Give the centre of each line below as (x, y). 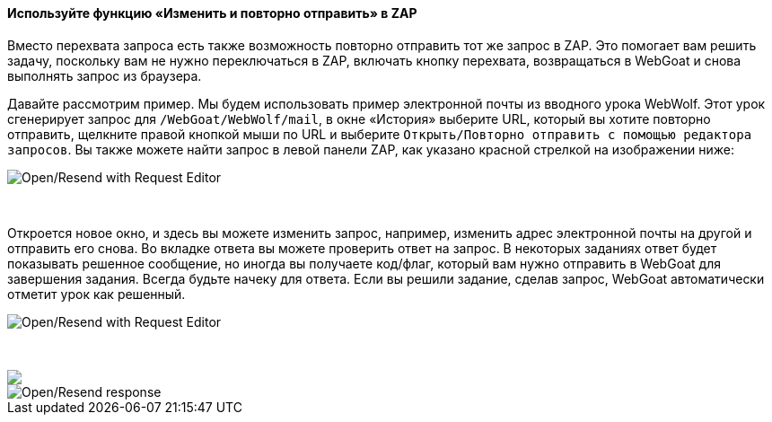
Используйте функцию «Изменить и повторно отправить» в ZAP (212, 13)
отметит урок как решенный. (96, 294)
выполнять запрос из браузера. (105, 75)
